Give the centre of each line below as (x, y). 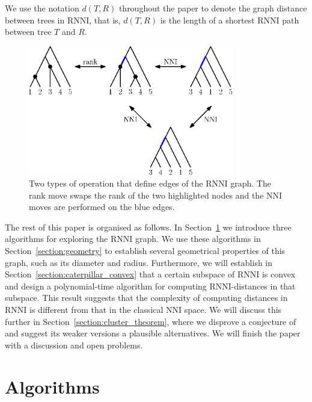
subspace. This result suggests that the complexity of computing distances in (146, 298)
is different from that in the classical (96, 310)
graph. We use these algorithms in (198, 239)
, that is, (105, 20)
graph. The (251, 183)
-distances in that (263, 286)
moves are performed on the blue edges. (102, 207)
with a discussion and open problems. (74, 345)
